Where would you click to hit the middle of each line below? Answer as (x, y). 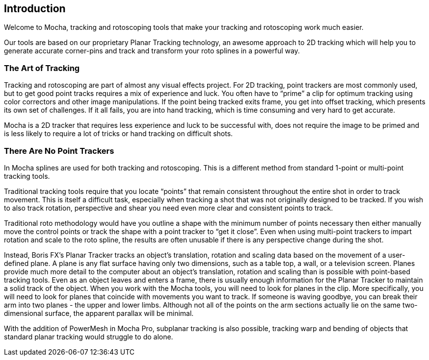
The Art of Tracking (42, 68)
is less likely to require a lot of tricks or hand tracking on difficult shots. (119, 134)
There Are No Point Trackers (59, 151)
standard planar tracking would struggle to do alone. (89, 336)
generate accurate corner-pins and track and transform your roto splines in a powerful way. (152, 51)
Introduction (35, 9)
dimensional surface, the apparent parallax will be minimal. (99, 313)
